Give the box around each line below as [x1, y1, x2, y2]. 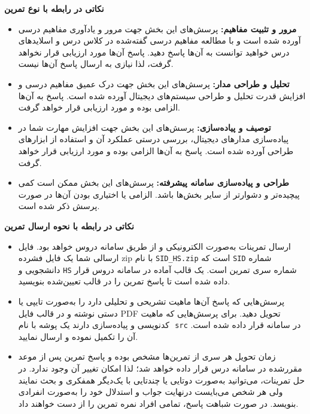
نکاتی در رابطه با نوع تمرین [4, 2, 104, 14]
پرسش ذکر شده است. [18, 200, 100, 212]
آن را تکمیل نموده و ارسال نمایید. [18, 330, 138, 342]
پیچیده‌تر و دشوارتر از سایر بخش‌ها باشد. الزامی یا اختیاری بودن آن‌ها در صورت [18, 188, 300, 200]
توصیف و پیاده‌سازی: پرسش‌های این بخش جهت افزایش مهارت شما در [18, 121, 271, 133]
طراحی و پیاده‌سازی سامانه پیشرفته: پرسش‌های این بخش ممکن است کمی [18, 176, 289, 189]
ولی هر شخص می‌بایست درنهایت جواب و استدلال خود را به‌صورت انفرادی [18, 385, 283, 398]
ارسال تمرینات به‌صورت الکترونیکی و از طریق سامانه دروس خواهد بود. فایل [18, 240, 291, 252]
